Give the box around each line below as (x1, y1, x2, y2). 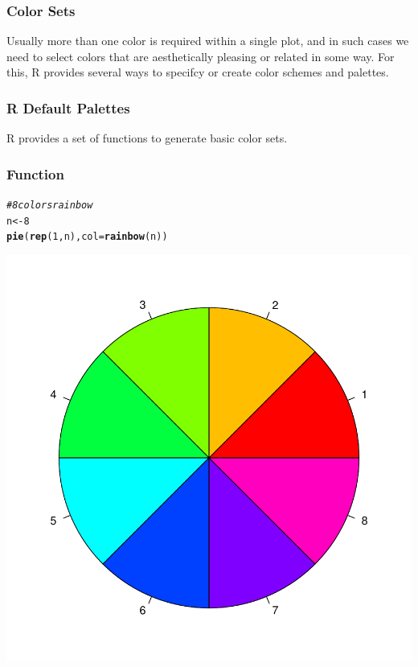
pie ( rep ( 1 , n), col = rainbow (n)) (6, 231, 168, 243)
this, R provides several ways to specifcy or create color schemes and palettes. (6, 64, 389, 80)
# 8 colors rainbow (6, 200, 93, 212)
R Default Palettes (6, 97, 130, 117)
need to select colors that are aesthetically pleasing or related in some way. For (6, 47, 395, 64)
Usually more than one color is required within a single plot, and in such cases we (6, 32, 409, 49)
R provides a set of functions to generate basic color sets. (6, 130, 288, 146)
